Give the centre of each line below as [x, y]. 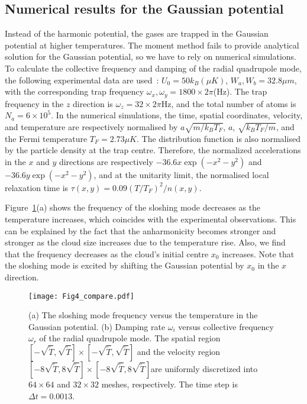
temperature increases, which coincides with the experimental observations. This [151, 219]
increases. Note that [258, 253]
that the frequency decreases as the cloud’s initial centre [107, 253]
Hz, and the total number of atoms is [229, 103]
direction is [93, 103]
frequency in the [34, 103]
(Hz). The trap [240, 91]
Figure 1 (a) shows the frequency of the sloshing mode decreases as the [133, 207]
